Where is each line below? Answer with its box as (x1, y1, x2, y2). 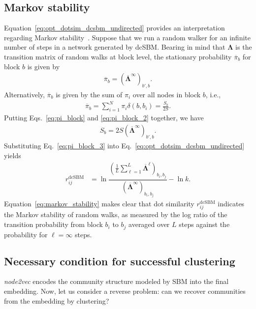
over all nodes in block (132, 89, 201, 99)
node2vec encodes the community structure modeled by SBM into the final (4, 276, 229, 286)
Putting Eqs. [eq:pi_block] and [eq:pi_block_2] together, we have (4, 112, 204, 122)
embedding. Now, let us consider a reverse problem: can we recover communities (4, 285, 246, 296)
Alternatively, (4, 89, 45, 99)
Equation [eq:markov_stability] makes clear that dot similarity (4, 198, 194, 209)
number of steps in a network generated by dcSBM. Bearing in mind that (4, 42, 225, 52)
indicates (218, 198, 245, 209)
